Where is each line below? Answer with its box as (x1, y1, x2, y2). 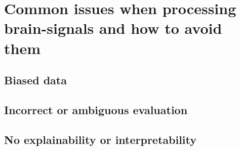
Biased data (4, 72, 67, 88)
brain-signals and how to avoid (4, 18, 222, 38)
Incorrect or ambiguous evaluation (4, 102, 188, 117)
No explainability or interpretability (4, 131, 197, 147)
